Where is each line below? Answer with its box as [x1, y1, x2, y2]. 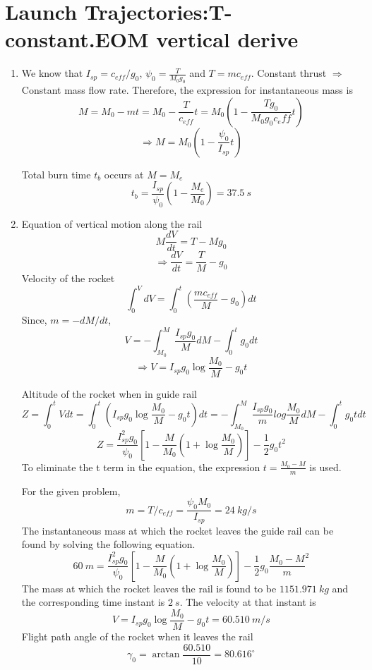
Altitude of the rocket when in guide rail [21, 386, 198, 401]
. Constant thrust [251, 66, 327, 80]
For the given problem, [21, 483, 121, 498]
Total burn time [21, 166, 91, 181]
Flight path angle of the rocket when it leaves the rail [21, 629, 253, 644]
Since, [21, 312, 47, 327]
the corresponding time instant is [21, 595, 165, 609]
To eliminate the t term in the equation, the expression [21, 459, 260, 474]
